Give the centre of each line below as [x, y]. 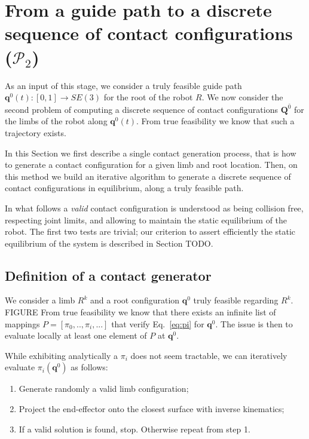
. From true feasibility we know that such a [215, 121]
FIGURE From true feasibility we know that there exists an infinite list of [140, 312]
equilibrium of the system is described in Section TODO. [109, 243]
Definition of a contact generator [108, 275]
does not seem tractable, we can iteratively [209, 355]
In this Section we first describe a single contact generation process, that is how [151, 153]
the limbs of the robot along [56, 121]
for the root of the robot [148, 97]
